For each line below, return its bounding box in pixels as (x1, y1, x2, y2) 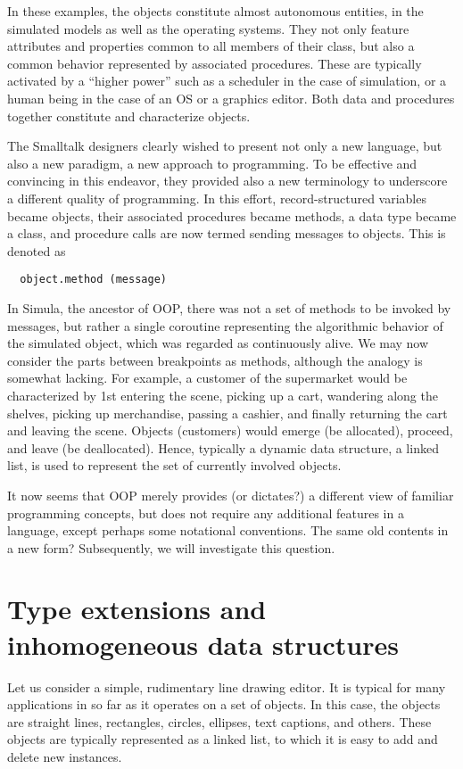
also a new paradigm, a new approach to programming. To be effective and (7, 153, 418, 172)
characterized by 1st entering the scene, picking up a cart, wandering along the (7, 385, 438, 404)
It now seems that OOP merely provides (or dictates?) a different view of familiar (7, 485, 454, 504)
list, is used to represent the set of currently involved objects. (7, 456, 342, 475)
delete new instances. (7, 747, 122, 765)
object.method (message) (20, 273, 167, 286)
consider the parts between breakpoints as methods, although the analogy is (7, 351, 423, 369)
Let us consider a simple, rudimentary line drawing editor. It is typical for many (7, 677, 446, 696)
